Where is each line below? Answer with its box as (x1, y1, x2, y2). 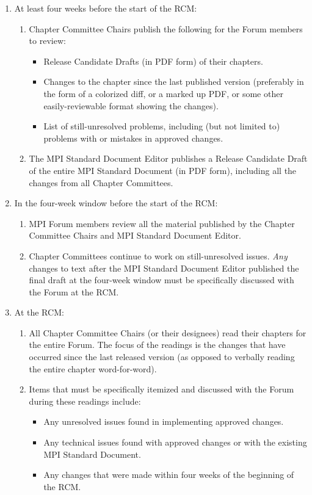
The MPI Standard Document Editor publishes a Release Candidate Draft (29, 152, 308, 165)
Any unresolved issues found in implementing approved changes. (43, 415, 284, 428)
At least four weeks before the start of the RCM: (14, 2, 197, 14)
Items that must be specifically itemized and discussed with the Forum (29, 383, 294, 396)
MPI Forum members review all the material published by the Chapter (29, 217, 295, 229)
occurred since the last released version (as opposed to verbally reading (29, 350, 295, 363)
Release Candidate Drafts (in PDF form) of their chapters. (43, 54, 263, 67)
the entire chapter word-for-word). (29, 362, 157, 375)
